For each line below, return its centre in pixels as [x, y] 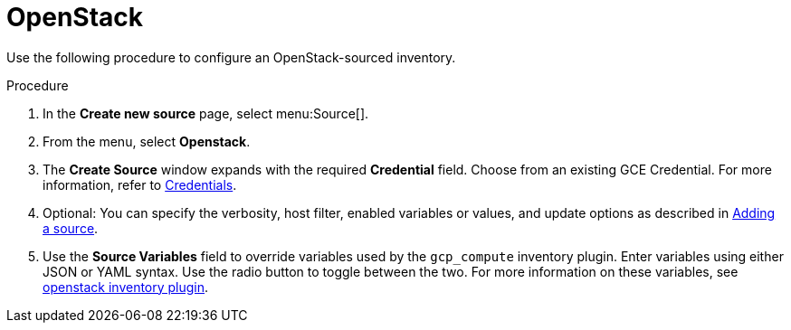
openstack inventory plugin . [126, 287]
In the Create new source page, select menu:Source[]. [206, 113]
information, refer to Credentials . [140, 184]
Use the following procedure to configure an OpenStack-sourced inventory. [231, 57]
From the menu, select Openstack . [147, 141]
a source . [71, 228]
